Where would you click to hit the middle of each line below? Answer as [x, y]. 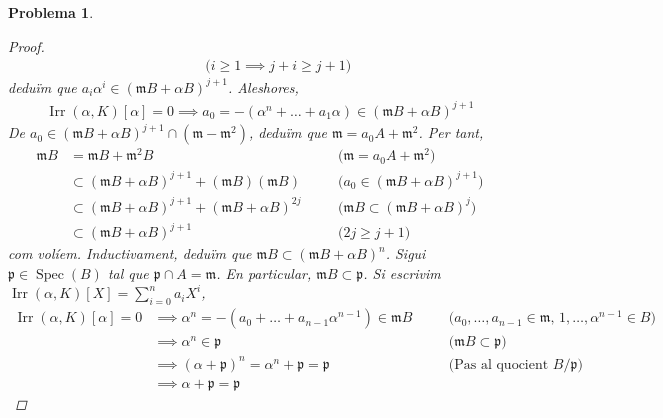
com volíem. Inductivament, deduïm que [130, 253]
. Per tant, [451, 132]
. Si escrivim [402, 272]
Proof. [26, 45]
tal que [128, 272]
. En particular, [264, 272]
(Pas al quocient [498, 364]
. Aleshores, [263, 86]
